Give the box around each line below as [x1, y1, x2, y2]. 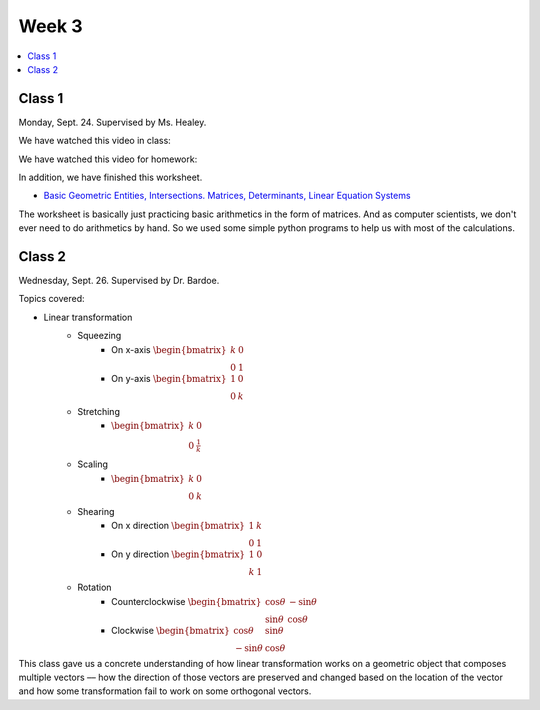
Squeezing [77, 330, 122, 342]
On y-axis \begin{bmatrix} [111, 372, 227, 384]
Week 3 [18, 15, 83, 37]
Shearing [77, 505, 115, 517]
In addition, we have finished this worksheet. [18, 171, 203, 184]
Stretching [77, 405, 120, 417]
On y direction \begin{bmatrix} [111, 548, 245, 560]
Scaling [77, 458, 109, 470]
